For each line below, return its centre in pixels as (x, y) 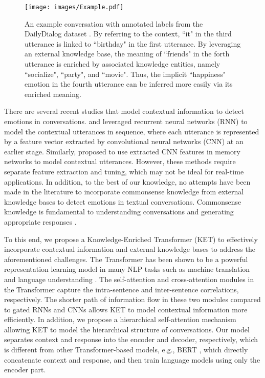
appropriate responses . (40, 221)
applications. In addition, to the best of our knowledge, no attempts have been (127, 181)
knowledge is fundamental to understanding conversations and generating (119, 212)
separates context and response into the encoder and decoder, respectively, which (131, 339)
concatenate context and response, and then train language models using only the (132, 359)
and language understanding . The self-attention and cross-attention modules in (129, 279)
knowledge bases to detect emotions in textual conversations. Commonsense (123, 201)
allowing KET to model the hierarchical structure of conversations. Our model (127, 329)
